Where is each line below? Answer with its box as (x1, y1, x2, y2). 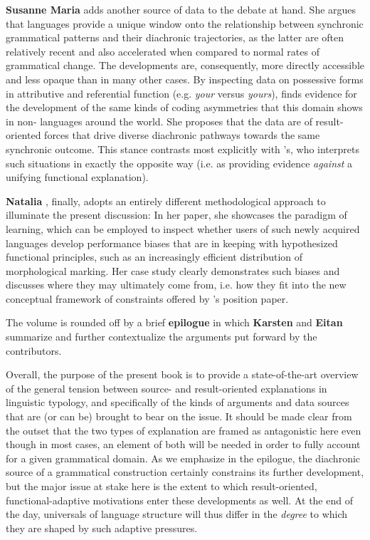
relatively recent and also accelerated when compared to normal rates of (6, 43, 319, 58)
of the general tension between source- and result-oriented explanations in (6, 380, 327, 395)
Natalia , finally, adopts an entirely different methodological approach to (6, 193, 326, 208)
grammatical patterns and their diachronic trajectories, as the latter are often (6, 30, 344, 45)
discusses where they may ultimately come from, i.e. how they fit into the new (6, 277, 347, 292)
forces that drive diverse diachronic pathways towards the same (44, 128, 320, 142)
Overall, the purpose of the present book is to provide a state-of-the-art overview (6, 367, 359, 382)
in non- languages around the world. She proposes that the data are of (6, 113, 312, 128)
